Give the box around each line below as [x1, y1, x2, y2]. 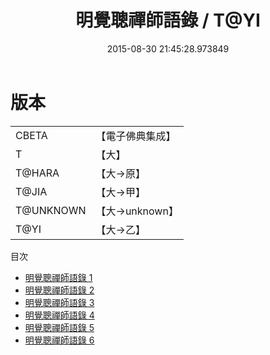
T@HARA [15, 166, 60, 180]
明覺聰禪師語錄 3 [24, 296, 95, 308]
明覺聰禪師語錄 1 [24, 271, 93, 283]
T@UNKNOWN [15, 203, 87, 217]
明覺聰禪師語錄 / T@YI [75, 9, 261, 32]
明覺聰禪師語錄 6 [24, 334, 95, 346]
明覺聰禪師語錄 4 [24, 309, 95, 321]
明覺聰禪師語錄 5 [24, 321, 95, 333]
